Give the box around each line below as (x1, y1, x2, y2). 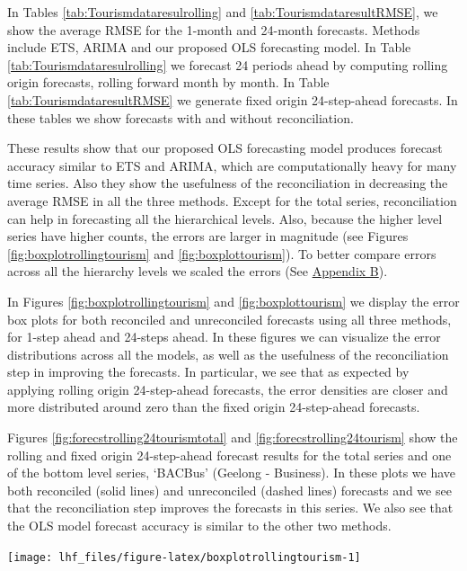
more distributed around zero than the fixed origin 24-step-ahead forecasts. (7, 397, 420, 416)
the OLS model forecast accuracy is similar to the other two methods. (7, 516, 392, 535)
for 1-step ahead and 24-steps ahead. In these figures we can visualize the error (7, 327, 441, 346)
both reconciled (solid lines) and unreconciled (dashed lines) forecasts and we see (7, 480, 452, 499)
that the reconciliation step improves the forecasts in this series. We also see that (7, 498, 454, 517)
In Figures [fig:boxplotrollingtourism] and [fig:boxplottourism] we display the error (7, 291, 460, 310)
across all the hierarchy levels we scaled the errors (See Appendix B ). (7, 262, 388, 281)
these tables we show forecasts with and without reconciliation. (7, 108, 354, 127)
